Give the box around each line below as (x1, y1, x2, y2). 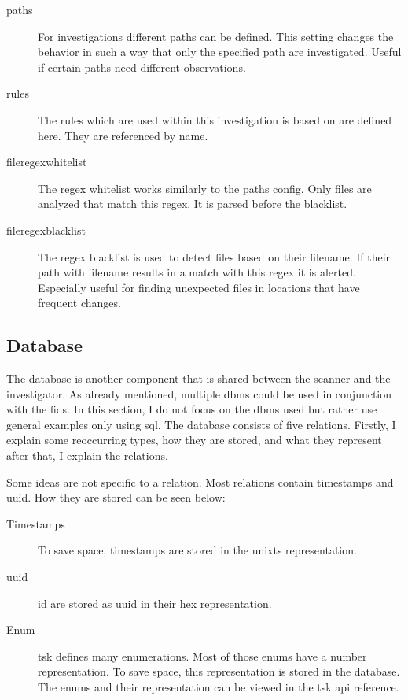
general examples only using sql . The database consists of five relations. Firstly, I (6, 416, 396, 432)
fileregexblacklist (6, 221, 86, 238)
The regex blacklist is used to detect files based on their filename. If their (38, 248, 391, 265)
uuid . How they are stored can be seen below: (6, 489, 226, 506)
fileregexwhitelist (6, 154, 87, 170)
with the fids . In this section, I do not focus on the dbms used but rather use (6, 401, 377, 417)
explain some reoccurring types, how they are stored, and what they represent (6, 431, 382, 448)
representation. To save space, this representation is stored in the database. (38, 663, 400, 680)
